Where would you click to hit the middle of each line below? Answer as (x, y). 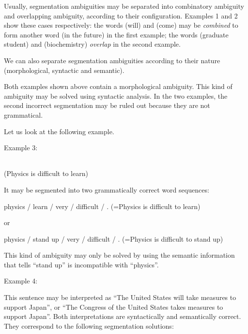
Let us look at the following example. (59, 131)
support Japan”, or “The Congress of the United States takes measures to (114, 307)
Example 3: (21, 148)
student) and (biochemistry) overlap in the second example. (92, 44)
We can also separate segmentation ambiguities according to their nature (112, 60)
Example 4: (21, 281)
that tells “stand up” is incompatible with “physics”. (81, 264)
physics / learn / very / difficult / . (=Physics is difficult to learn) (102, 206)
